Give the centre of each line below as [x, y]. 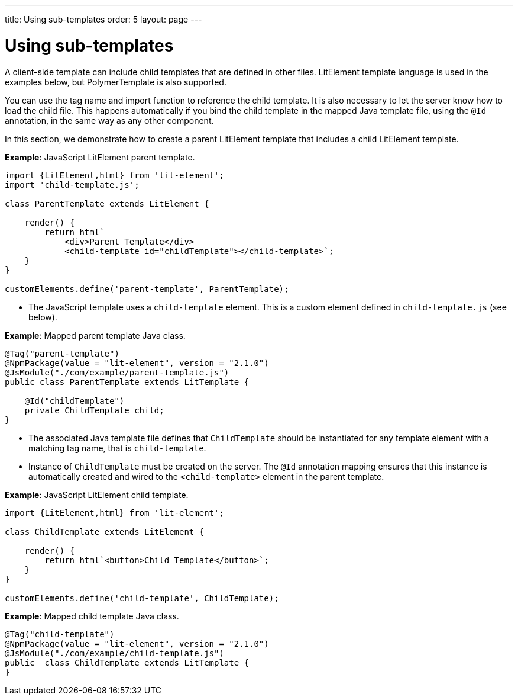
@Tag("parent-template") [62, 353]
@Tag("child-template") [60, 634]
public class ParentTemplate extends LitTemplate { [127, 382]
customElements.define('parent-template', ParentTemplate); [147, 289]
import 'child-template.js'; [72, 184]
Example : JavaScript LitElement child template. [97, 495]
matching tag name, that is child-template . [117, 448]
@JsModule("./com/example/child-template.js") [114, 653]
